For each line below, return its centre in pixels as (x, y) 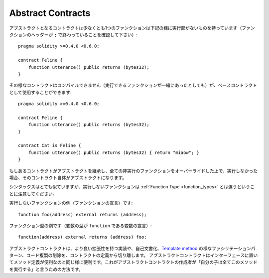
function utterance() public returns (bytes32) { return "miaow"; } (114, 152)
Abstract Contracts (50, 13)
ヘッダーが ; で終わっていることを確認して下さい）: (84, 34)
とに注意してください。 (33, 194)
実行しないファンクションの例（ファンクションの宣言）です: (71, 203)
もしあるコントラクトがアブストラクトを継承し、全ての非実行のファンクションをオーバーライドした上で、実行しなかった (134, 171)
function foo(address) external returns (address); (82, 214)
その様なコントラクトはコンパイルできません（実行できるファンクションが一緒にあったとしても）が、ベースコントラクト (133, 85)
